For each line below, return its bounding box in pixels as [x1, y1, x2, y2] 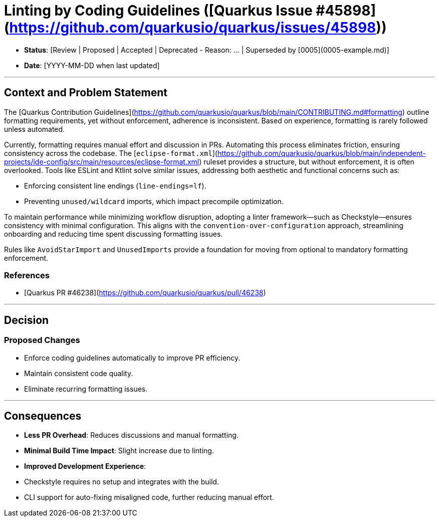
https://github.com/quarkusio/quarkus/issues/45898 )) [9, 19, 387, 36]
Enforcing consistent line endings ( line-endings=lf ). [24, 181, 206, 190]
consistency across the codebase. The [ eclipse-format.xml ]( [4, 148, 217, 157]
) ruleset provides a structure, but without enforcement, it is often [199, 157, 414, 166]
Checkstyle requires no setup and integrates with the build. [24, 477, 219, 486]
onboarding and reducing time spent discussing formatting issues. [4, 229, 223, 238]
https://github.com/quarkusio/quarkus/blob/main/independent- [217, 148, 426, 157]
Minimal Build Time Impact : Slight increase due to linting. [24, 446, 214, 455]
